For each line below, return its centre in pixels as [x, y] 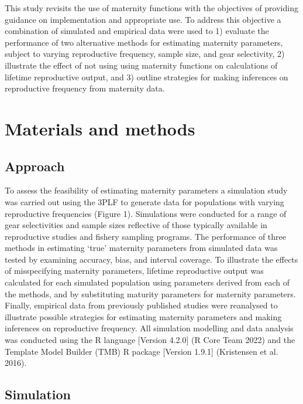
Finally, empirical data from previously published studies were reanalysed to [141, 305]
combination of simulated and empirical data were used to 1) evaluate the [137, 31]
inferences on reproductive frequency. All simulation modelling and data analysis [149, 328]
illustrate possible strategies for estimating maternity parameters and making [143, 316]
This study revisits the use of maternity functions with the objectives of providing [151, 8]
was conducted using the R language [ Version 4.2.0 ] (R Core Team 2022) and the [150, 340]
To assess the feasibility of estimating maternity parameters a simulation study [146, 190]
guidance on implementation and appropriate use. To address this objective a [143, 19]
